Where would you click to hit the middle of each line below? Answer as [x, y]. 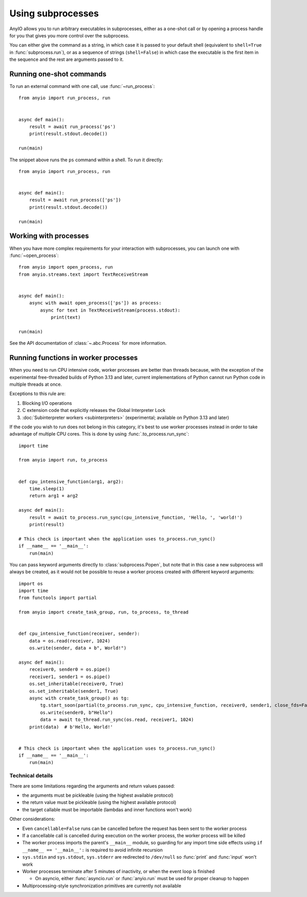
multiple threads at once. [36, 384]
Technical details [31, 776]
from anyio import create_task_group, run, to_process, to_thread [104, 612]
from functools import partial [58, 598]
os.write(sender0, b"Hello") [77, 712]
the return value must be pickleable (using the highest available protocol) [99, 802]
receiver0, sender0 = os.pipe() [70, 670]
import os [31, 584]
